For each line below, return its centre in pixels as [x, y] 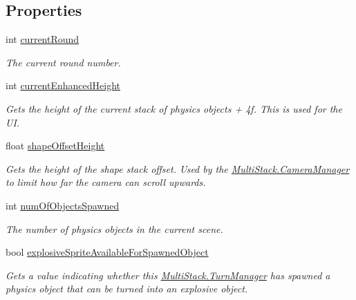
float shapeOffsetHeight [55, 146]
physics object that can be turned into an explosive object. [127, 289]
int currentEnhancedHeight [63, 85]
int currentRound [43, 39]
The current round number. [63, 62]
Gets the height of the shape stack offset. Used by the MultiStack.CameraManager [178, 168]
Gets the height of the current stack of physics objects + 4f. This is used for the [174, 108]
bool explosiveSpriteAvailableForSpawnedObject [107, 252]
